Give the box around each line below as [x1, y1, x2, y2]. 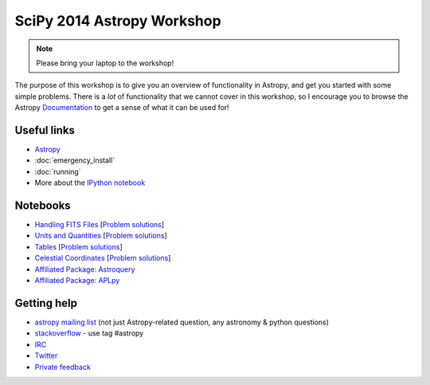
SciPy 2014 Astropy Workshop [14, 12, 222, 29]
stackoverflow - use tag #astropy [34, 328, 144, 338]
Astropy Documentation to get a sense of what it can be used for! [14, 103, 230, 112]
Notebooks [14, 199, 71, 212]
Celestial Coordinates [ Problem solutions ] [34, 253, 171, 263]
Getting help [14, 296, 77, 310]
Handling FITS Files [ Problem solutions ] [34, 220, 165, 230]
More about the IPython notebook [34, 178, 146, 187]
